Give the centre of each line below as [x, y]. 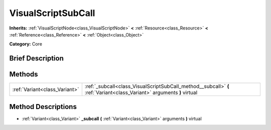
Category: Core [26, 44]
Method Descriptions [43, 107]
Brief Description [36, 58]
